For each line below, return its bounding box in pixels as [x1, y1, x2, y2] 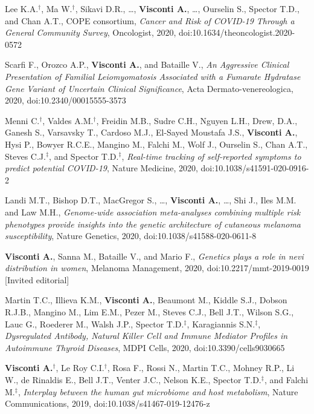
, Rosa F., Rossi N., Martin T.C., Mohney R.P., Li [107, 361, 295, 374]
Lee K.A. [5, 2, 39, 15]
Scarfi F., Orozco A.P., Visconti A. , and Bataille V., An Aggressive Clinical [5, 58, 289, 71]
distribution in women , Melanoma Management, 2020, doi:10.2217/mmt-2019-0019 [5, 261, 309, 274]
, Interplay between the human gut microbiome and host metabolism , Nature [18, 385, 298, 398]
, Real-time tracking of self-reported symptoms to [121, 149, 301, 162]
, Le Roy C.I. [56, 361, 104, 374]
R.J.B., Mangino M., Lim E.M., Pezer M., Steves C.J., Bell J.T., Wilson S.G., [5, 306, 294, 318]
